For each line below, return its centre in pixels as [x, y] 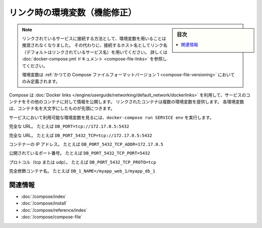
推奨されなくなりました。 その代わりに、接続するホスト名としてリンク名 [95, 45]
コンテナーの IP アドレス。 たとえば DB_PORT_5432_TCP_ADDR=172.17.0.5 [86, 144]
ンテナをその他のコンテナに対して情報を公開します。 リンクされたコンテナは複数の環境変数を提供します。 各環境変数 [127, 102]
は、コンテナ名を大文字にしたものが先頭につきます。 [62, 108]
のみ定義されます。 [41, 81]
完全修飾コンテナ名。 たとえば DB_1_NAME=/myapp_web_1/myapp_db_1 [82, 171]
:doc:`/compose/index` [44, 196]
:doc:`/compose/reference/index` [54, 210]
